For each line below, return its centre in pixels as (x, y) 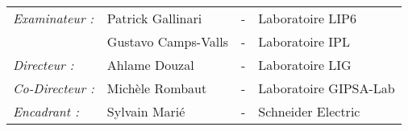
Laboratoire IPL (304, 41)
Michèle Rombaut (157, 88)
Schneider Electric (309, 111)
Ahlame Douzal (150, 65)
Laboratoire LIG (305, 65)
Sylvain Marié (146, 111)
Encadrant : (46, 111)
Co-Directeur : (54, 88)
